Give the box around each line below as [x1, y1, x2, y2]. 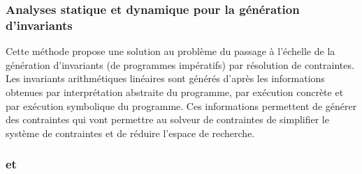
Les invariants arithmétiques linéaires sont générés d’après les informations [6, 71, 325, 86]
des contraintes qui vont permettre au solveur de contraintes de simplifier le [6, 112, 329, 127]
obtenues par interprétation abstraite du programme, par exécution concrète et [6, 84, 344, 99]
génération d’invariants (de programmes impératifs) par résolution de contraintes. [6, 57, 354, 72]
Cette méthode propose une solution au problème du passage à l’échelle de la [6, 44, 335, 58]
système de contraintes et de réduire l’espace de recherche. [6, 125, 255, 140]
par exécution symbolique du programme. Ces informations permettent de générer [6, 98, 357, 113]
